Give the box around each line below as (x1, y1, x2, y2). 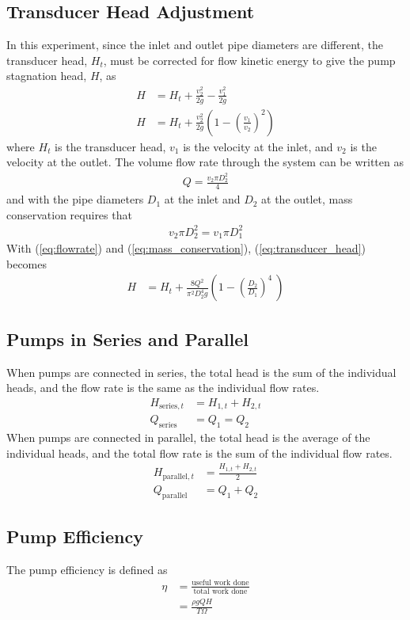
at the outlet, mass (261, 191, 353, 207)
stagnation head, (6, 67, 87, 84)
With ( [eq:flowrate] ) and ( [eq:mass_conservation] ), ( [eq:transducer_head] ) (6, 240, 366, 257)
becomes (6, 255, 47, 272)
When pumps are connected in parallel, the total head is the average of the (6, 429, 370, 446)
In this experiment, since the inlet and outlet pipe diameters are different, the (6, 36, 383, 53)
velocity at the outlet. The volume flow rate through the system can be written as (6, 154, 404, 170)
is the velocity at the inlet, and (183, 138, 333, 154)
